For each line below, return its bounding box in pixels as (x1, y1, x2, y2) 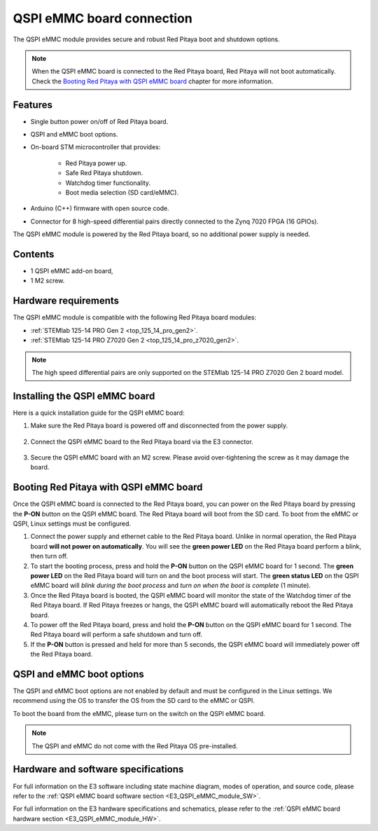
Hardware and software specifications (13, 764, 184, 776)
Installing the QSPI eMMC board (13, 390, 155, 402)
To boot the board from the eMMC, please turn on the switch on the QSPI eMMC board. (13, 709, 265, 717)
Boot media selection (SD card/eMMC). (65, 188, 178, 196)
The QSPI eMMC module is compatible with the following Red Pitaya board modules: (13, 313, 257, 322)
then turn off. (30, 552, 69, 561)
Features (13, 99, 52, 111)
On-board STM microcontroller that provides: (30, 143, 161, 151)
